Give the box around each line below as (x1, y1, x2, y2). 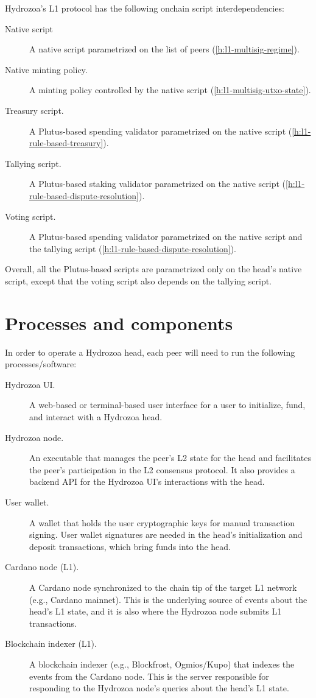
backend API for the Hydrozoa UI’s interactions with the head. (29, 475, 265, 488)
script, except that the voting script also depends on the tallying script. (5, 274, 272, 287)
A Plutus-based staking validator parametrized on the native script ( (29, 177, 286, 190)
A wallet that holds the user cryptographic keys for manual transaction (29, 516, 295, 529)
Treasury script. (5, 104, 64, 116)
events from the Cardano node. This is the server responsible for (29, 669, 269, 682)
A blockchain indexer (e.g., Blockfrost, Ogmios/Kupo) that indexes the (29, 657, 295, 670)
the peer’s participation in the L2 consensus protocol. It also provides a (29, 463, 295, 476)
